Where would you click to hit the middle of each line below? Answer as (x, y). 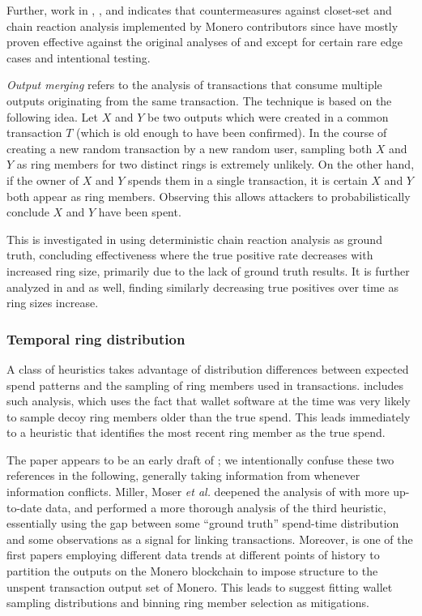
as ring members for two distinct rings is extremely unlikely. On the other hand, (215, 164)
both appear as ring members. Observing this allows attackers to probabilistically (209, 196)
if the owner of (43, 180)
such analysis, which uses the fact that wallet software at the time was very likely (209, 401)
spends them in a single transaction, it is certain (248, 180)
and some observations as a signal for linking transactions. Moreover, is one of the (210, 539)
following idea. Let (52, 116)
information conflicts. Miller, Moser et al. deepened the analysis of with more (198, 492)
